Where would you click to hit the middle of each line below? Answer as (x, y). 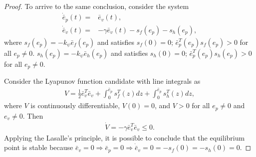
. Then (33, 115)
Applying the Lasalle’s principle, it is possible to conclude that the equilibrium (125, 137)
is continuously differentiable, (75, 105)
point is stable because (39, 147)
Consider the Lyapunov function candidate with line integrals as (102, 81)
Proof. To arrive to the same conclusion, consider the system (97, 6)
